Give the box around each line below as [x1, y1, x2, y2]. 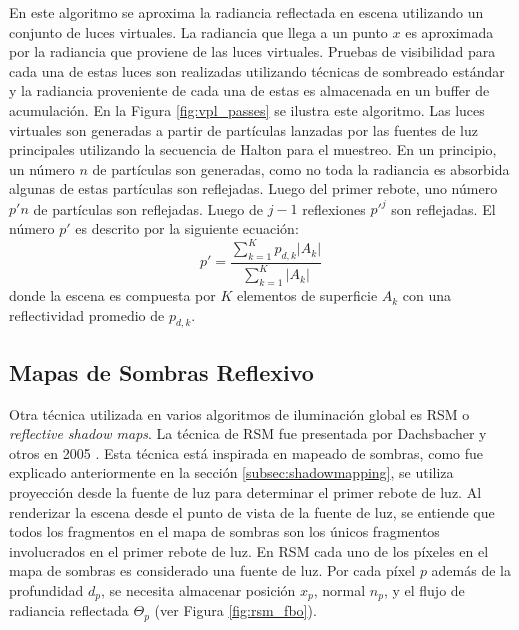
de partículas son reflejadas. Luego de [33, 198, 264, 219]
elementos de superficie [236, 285, 378, 306]
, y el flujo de [383, 580, 465, 601]
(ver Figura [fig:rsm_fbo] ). [154, 600, 317, 621]
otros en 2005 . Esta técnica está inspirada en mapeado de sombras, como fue [9, 442, 483, 463]
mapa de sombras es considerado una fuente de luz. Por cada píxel [9, 560, 416, 581]
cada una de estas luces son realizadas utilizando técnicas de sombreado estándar [9, 60, 505, 81]
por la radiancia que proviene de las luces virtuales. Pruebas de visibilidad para [9, 41, 496, 62]
